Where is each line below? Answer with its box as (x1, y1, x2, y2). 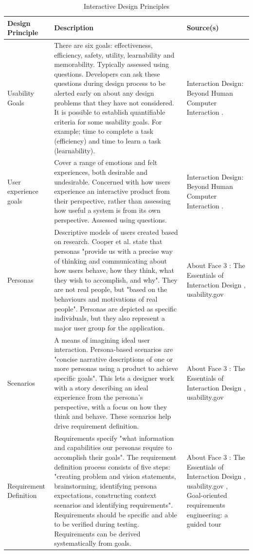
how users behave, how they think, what (54, 265, 174, 275)
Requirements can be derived (54, 528, 141, 538)
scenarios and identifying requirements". (54, 499, 173, 510)
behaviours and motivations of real (54, 293, 158, 304)
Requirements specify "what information (54, 432, 174, 443)
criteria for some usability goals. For (54, 116, 162, 126)
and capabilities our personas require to (54, 442, 172, 452)
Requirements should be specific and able (54, 509, 177, 519)
